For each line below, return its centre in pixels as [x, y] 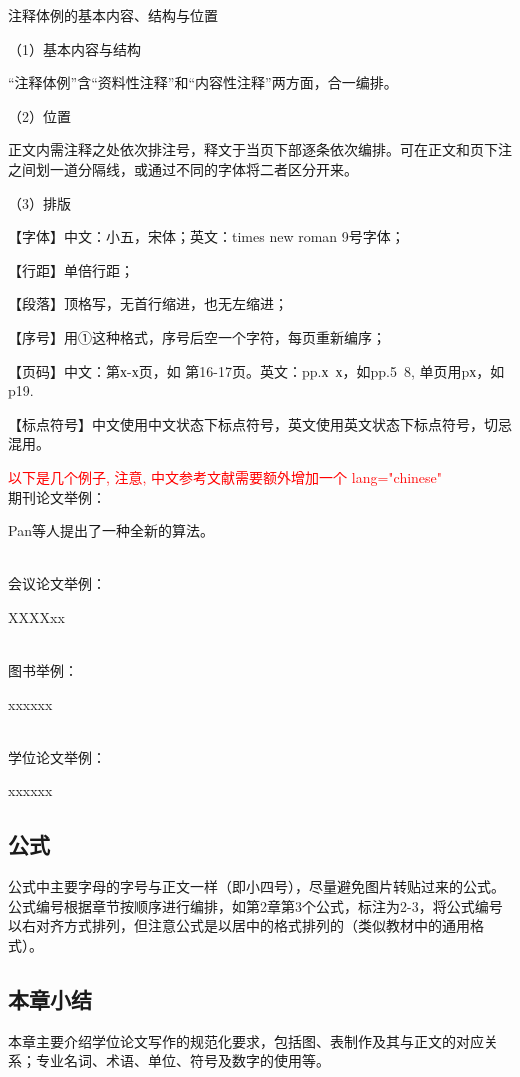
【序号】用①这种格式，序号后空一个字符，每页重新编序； [197, 336]
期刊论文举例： [57, 496]
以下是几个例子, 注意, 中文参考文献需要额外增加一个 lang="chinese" [225, 476]
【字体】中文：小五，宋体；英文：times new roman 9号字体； [206, 236]
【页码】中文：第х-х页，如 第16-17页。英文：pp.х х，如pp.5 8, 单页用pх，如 [256, 370]
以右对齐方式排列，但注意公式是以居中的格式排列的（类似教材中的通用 [239, 925]
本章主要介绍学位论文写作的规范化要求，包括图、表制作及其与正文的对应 [246, 1040]
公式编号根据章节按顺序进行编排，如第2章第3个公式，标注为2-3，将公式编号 [255, 905]
